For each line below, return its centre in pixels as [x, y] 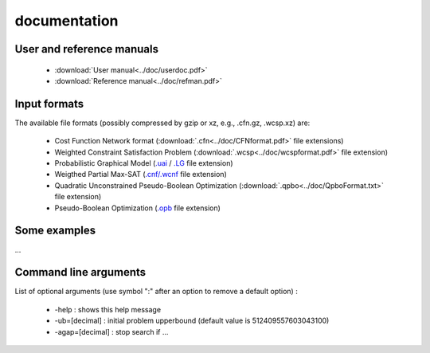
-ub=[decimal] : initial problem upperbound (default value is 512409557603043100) [192, 321]
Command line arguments [80, 272]
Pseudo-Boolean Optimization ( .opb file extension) [137, 208]
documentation [66, 21]
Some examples [55, 231]
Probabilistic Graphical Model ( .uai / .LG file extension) [144, 163]
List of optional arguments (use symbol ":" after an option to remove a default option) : [156, 292]
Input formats [49, 104]
